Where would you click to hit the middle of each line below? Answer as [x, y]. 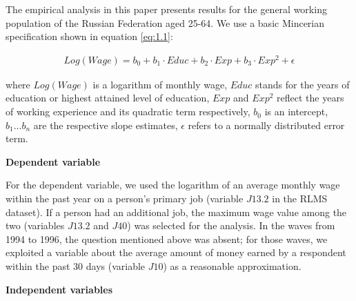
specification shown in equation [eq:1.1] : [89, 36]
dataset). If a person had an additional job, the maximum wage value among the [176, 212]
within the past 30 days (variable [76, 266]
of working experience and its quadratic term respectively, [128, 111]
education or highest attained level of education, [108, 98]
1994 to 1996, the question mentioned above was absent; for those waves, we [167, 239]
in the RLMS [300, 198]
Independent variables [59, 289]
